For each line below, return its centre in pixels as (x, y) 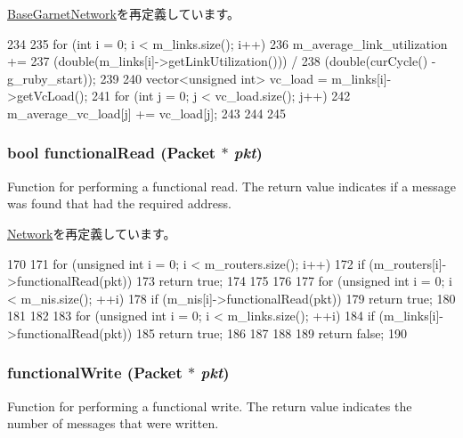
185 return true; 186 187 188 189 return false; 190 (271, 333)
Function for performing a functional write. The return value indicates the (210, 406)
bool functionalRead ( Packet (112, 153)
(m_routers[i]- (408, 263)
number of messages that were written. (113, 423)
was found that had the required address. (119, 203)
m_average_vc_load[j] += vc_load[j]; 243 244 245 (147, 113)
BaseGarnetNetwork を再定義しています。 (124, 13)
